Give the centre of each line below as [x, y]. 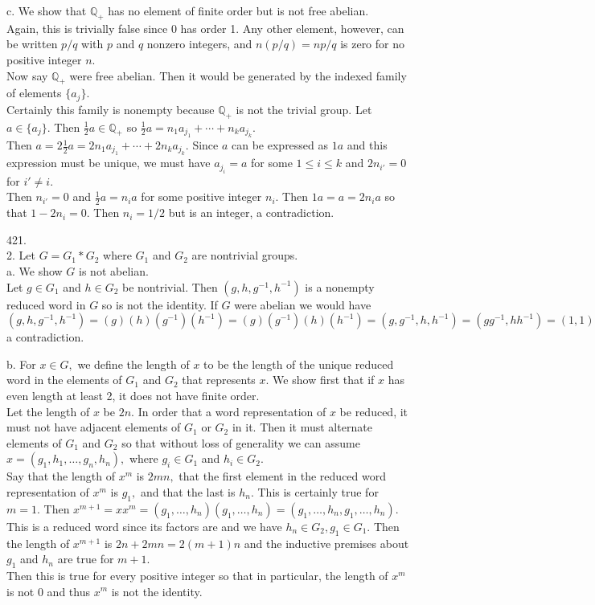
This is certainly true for [318, 491]
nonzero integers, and [199, 44]
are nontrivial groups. [245, 255]
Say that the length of [61, 476]
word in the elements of [64, 380]
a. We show [35, 271]
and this [367, 145]
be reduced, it [374, 411]
